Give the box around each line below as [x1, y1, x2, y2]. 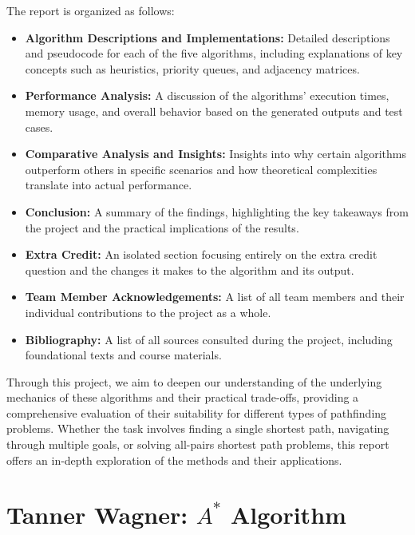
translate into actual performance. [25, 176, 192, 193]
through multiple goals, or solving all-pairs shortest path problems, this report [6, 436, 389, 453]
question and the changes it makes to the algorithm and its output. [25, 261, 354, 278]
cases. [25, 118, 53, 135]
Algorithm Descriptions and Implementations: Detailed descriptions [25, 29, 390, 46]
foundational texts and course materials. [25, 347, 222, 363]
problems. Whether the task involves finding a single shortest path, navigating [6, 420, 389, 437]
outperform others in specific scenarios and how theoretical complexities [25, 160, 377, 177]
